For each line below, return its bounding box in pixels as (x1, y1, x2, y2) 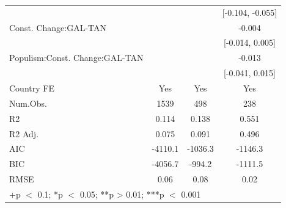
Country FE (9, 81, 54, 94)
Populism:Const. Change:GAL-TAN (9, 51, 144, 64)
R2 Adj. (9, 127, 39, 140)
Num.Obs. (9, 96, 47, 109)
